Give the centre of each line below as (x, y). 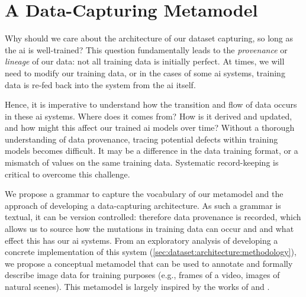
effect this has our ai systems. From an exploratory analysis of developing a (141, 240)
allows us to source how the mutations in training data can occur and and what (149, 229)
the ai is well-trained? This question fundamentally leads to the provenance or (146, 49)
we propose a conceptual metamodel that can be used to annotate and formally (149, 263)
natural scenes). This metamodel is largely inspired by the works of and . (137, 286)
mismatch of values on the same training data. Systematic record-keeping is (142, 162)
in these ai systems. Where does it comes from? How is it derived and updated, (149, 116)
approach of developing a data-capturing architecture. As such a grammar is (143, 205)
